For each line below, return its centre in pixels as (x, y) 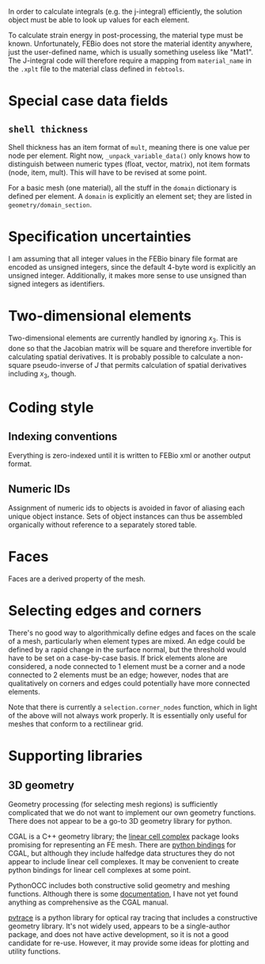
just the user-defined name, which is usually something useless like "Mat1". (131, 52)
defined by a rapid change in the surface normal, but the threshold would (127, 650)
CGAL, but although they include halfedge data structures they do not (121, 853)
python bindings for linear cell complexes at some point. (100, 870)
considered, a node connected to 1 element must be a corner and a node (127, 667)
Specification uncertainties (100, 237)
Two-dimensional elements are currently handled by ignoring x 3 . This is (125, 339)
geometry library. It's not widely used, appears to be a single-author (119, 926)
